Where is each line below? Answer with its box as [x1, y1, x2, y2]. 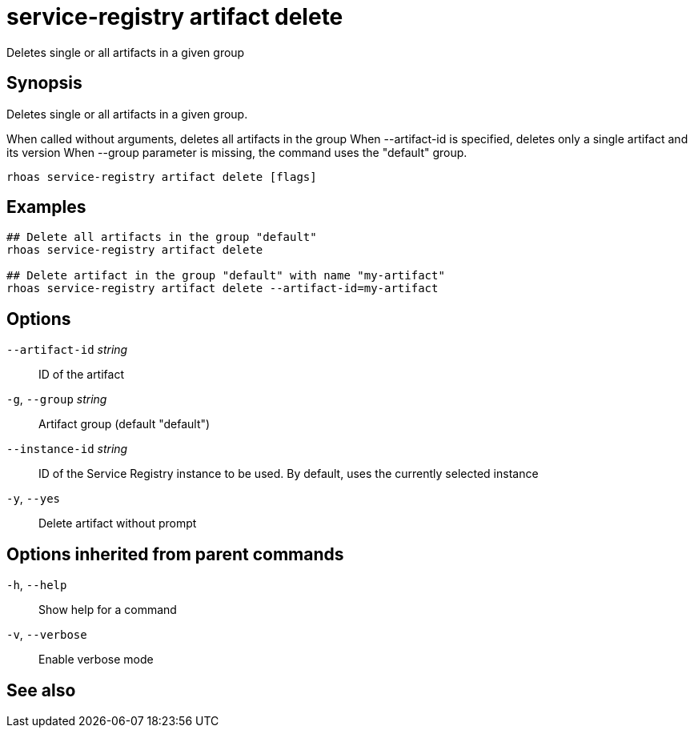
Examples [6, 197, 86, 218]
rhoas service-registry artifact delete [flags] [6, 170, 317, 183]
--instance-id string [6, 442, 128, 456]
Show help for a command [38, 603, 177, 617]
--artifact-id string [6, 343, 128, 357]
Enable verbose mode [38, 652, 154, 667]
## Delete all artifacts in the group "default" [6, 231, 317, 244]
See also [6, 680, 76, 700]
